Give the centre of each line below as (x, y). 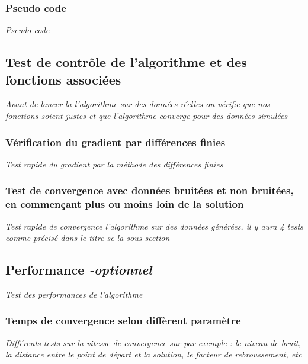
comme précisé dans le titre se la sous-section (88, 238)
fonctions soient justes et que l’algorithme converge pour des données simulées (147, 115)
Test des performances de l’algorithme (74, 294)
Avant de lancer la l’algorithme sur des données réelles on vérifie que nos (138, 104)
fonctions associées (63, 79)
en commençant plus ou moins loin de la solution (125, 204)
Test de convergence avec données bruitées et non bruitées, (150, 190)
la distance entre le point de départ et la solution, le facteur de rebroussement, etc (154, 354)
